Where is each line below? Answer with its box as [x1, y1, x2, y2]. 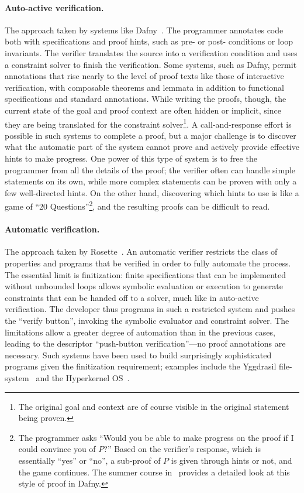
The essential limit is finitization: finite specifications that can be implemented [5, 268, 286, 280]
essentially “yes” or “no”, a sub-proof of [18, 454, 161, 466]
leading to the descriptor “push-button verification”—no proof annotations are [5, 337, 286, 350]
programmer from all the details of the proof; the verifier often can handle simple [5, 163, 296, 176]
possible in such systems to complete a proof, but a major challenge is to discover [5, 129, 296, 141]
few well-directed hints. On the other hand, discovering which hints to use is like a [5, 186, 299, 198]
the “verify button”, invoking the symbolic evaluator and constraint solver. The [5, 314, 289, 326]
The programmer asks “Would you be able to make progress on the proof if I [18, 431, 294, 443]
